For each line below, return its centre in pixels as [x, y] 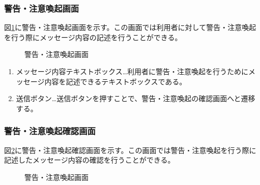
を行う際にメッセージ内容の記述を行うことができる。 [93, 37]
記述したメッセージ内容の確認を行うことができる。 [90, 160]
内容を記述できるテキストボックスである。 [115, 81]
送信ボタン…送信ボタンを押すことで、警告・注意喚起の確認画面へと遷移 [136, 98]
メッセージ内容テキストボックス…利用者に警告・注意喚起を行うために [132, 71]
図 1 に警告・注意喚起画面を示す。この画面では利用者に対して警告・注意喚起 [130, 27]
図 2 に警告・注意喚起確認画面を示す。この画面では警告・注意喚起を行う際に [130, 150]
